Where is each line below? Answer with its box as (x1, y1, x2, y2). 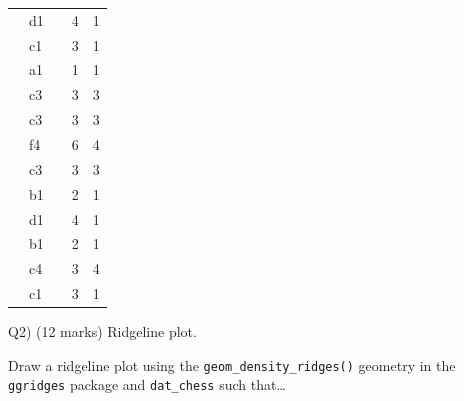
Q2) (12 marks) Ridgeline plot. (8, 321, 197, 342)
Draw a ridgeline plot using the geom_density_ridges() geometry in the (8, 354, 456, 375)
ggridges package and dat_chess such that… (8, 374, 286, 395)
